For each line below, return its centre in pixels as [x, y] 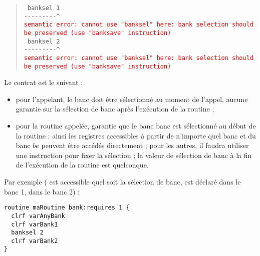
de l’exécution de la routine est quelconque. [82, 165]
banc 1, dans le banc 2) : [42, 191]
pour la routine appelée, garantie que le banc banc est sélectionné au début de [136, 126]
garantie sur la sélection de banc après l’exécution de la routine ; [115, 109]
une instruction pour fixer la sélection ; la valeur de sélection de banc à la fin [134, 155]
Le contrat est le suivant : [44, 82]
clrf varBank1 [35, 224]
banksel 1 [44, 8]
